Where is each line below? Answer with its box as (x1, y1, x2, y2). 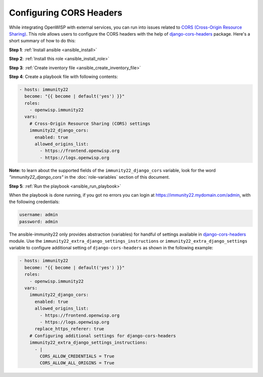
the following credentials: (9, 199, 60, 205)
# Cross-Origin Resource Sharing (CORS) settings (29, 121, 150, 126)
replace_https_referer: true (35, 326, 104, 332)
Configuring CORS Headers (9, 7, 123, 18)
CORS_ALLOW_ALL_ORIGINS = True (39, 360, 114, 366)
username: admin (19, 212, 58, 218)
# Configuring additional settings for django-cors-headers (29, 333, 176, 339)
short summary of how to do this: (9, 38, 76, 44)
